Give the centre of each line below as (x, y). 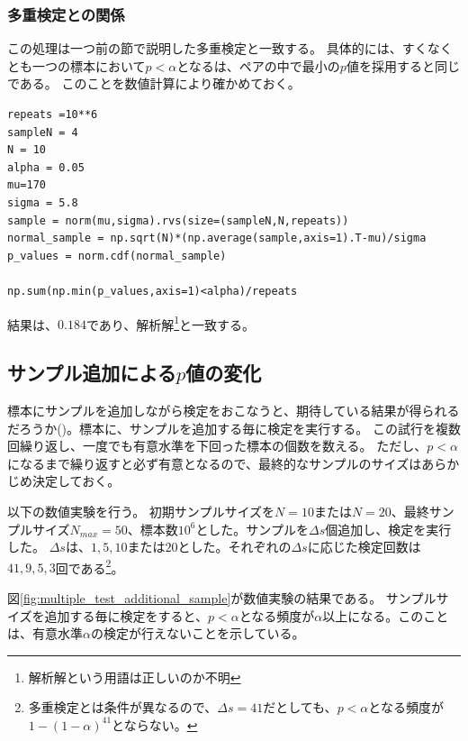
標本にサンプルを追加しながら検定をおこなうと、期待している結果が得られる (234, 410)
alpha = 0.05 (46, 167)
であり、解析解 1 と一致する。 (171, 323)
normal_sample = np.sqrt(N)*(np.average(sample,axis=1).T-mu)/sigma (217, 238)
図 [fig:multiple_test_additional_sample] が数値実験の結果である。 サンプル (222, 597)
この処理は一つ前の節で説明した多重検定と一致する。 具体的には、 (205, 48)
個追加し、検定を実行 (388, 529)
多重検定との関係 (66, 14)
